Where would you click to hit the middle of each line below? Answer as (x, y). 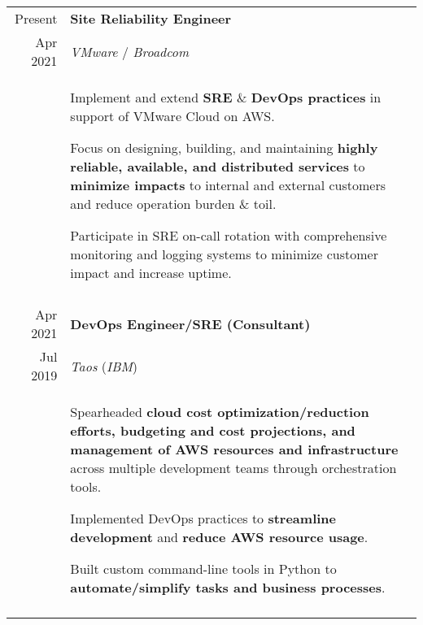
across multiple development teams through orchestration (233, 468)
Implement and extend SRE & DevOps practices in (226, 97)
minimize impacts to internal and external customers (228, 185)
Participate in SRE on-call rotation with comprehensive (229, 235)
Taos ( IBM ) (104, 366)
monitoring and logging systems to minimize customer (225, 254)
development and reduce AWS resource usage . (219, 537)
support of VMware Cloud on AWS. (172, 116)
